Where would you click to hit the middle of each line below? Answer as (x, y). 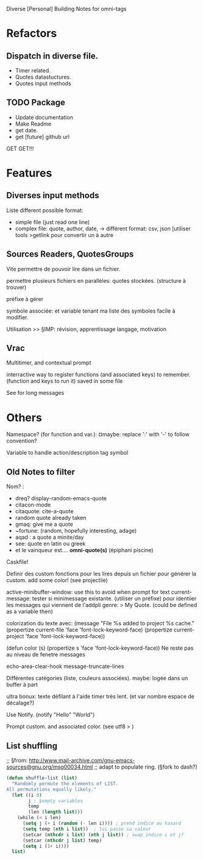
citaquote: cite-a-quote (45, 511)
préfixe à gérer (25, 299)
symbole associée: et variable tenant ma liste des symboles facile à (91, 311)
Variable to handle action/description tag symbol (67, 453)
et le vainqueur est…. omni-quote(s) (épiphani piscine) (84, 550)
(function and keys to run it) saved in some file (65, 381)
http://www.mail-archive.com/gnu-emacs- (82, 760)
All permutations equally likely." (52, 789)
